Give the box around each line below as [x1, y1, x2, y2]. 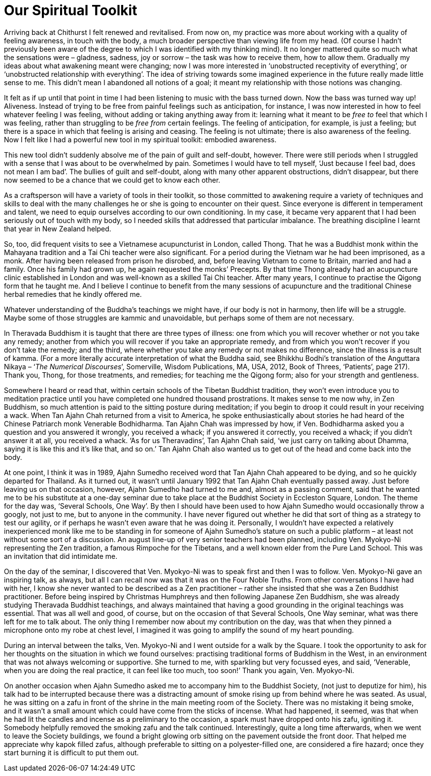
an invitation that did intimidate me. [4, 551, 118, 560]
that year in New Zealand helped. [4, 224, 111, 233]
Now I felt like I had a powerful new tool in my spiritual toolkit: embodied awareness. [4, 135, 277, 144]
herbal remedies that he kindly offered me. [4, 290, 142, 298]
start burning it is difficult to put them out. [4, 748, 139, 757]
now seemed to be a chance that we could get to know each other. [4, 175, 221, 184]
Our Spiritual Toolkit [4, 2, 137, 19]
